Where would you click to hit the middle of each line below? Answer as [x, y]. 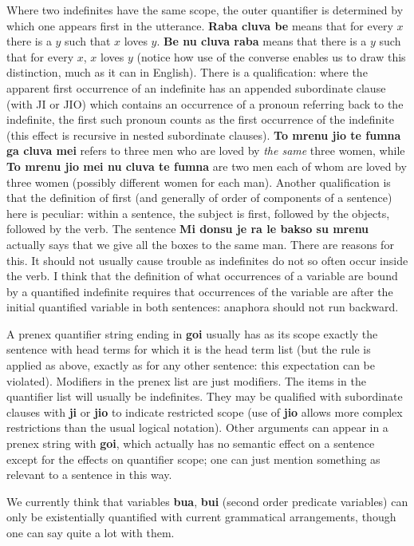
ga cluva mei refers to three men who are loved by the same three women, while [206, 150]
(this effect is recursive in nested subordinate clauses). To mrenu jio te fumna [204, 135]
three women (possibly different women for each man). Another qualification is [199, 182]
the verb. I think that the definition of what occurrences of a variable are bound [202, 276]
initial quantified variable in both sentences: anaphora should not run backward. [203, 307]
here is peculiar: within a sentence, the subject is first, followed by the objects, [198, 213]
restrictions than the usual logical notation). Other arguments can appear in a [197, 427]
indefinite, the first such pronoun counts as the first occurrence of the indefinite [200, 119]
